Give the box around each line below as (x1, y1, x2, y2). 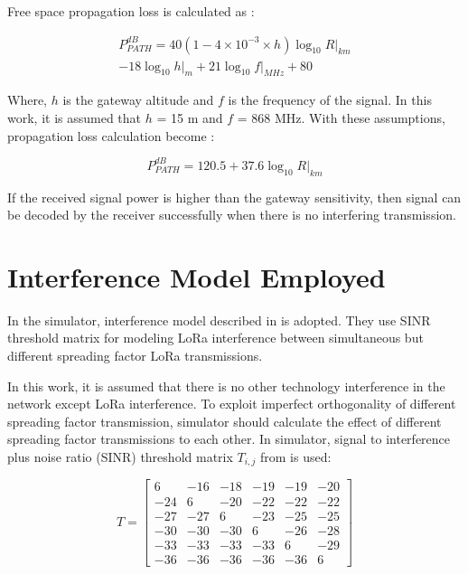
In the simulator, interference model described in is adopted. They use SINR (7, 310, 431, 329)
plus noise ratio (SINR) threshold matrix (7, 447, 233, 466)
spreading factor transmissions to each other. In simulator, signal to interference (7, 429, 451, 448)
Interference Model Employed (7, 258, 386, 295)
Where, (7, 90, 47, 109)
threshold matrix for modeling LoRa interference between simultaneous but (7, 328, 424, 347)
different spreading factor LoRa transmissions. (7, 346, 263, 365)
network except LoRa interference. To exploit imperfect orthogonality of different (7, 394, 456, 413)
